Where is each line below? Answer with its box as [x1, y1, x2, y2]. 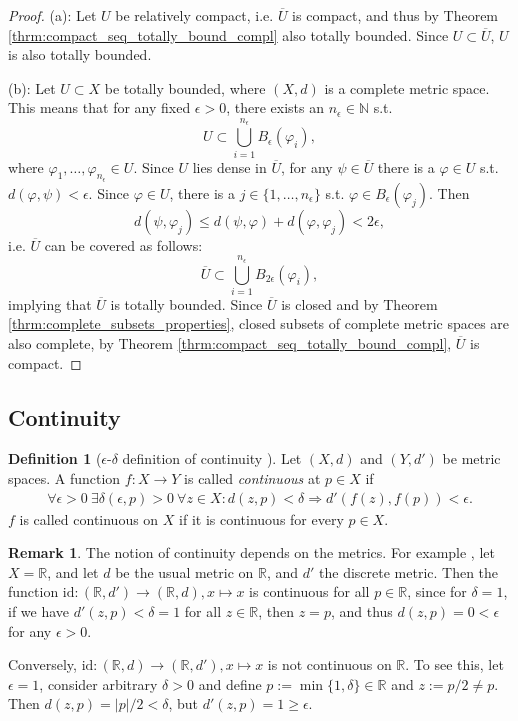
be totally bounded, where [104, 77, 266, 98]
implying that [8, 293, 92, 314]
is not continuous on [267, 654, 392, 675]
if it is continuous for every [179, 508, 344, 529]
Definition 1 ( [8, 448, 102, 469]
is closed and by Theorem [281, 293, 438, 314]
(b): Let [8, 77, 56, 98]
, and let [47, 561, 99, 582]
